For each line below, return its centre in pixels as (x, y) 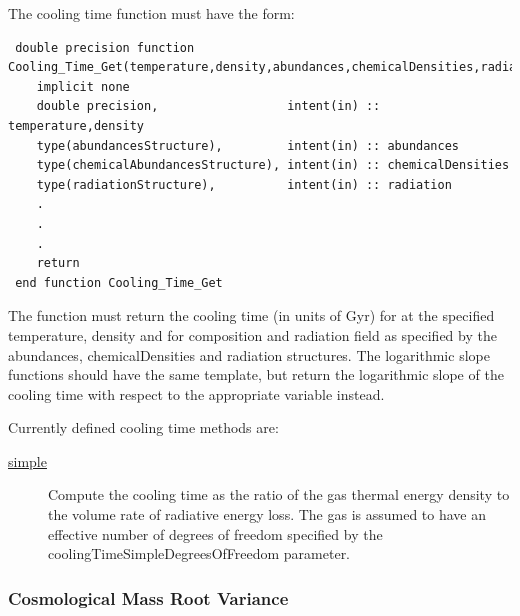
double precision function (105, 47)
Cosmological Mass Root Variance (148, 597)
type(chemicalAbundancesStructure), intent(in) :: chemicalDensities (273, 165)
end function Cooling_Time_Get (119, 282)
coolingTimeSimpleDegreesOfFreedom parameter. (199, 553)
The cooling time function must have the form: (151, 13)
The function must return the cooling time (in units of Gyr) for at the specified (251, 315)
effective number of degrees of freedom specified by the (215, 533)
